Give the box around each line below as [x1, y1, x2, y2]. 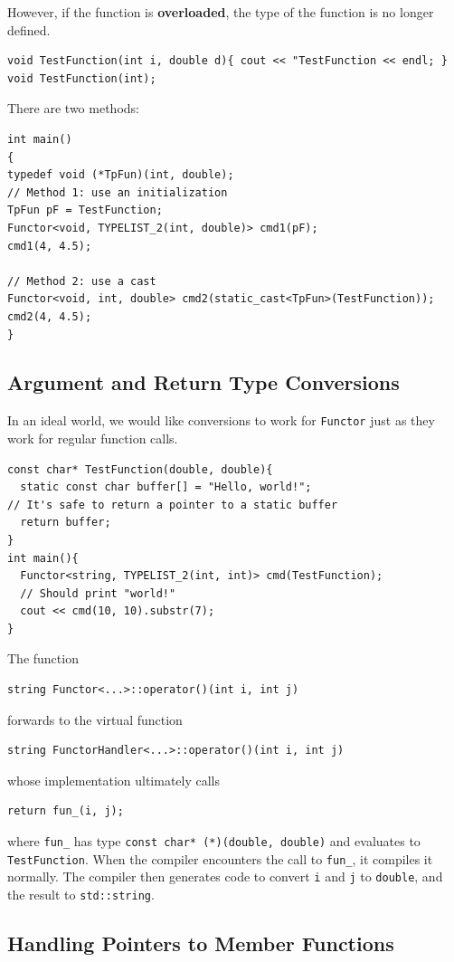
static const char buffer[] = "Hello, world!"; [20, 481, 312, 494]
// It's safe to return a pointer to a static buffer [7, 498, 338, 511]
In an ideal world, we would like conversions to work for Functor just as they [7, 411, 435, 430]
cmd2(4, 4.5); [7, 310, 92, 323]
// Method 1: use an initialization [7, 186, 228, 199]
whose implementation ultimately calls [7, 770, 221, 789]
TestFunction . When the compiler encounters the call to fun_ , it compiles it [7, 849, 433, 868]
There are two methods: [7, 99, 139, 118]
